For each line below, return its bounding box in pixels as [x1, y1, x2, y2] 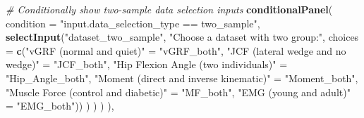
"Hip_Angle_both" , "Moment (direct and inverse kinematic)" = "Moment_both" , [6, 70, 358, 85]
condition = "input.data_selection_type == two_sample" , [6, 15, 260, 30]
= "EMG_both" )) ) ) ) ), [6, 98, 114, 113]
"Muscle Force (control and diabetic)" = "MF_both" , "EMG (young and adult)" [6, 84, 351, 99]
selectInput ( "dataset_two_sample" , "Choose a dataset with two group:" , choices [6, 29, 359, 44]
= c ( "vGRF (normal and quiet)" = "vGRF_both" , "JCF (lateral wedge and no [6, 43, 346, 58]
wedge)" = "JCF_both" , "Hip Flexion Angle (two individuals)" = [6, 57, 288, 72]
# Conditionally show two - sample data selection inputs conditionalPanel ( [6, 2, 333, 16]
